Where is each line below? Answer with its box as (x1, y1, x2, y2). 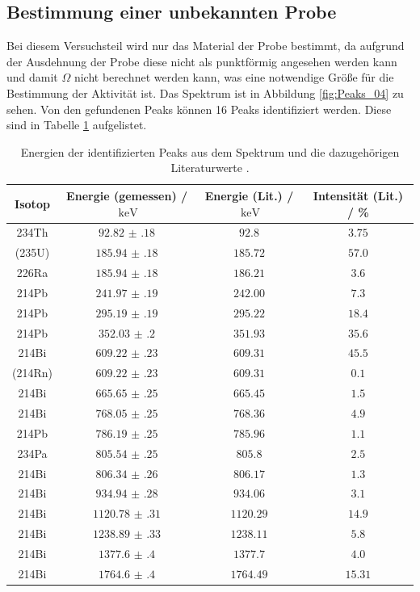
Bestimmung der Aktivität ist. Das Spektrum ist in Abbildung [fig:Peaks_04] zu (6, 84, 404, 101)
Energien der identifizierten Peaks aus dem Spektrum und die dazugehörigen (20, 143, 400, 160)
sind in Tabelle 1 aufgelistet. (6, 116, 147, 133)
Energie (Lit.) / (204, 187, 294, 204)
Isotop (15, 195, 50, 212)
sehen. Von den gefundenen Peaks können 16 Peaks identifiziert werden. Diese (6, 100, 392, 117)
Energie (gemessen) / (66, 187, 188, 204)
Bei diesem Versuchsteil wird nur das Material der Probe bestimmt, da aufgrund (6, 37, 405, 54)
